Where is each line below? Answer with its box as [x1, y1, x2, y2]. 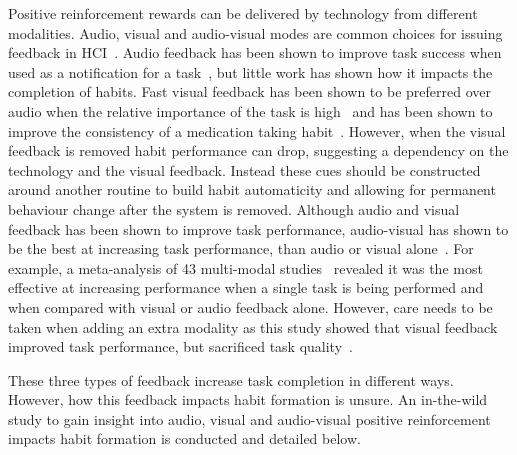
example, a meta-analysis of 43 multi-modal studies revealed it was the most [8, 257, 483, 278]
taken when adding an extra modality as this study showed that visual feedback [8, 316, 498, 337]
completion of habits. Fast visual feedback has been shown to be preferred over [8, 81, 491, 102]
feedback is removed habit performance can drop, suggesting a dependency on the [8, 140, 509, 161]
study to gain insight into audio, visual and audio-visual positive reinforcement [8, 408, 491, 429]
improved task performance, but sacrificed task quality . [8, 336, 353, 357]
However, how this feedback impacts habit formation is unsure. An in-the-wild [8, 389, 488, 410]
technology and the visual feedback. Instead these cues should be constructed [8, 159, 481, 180]
